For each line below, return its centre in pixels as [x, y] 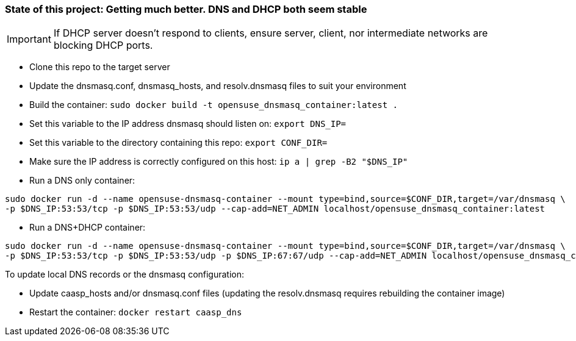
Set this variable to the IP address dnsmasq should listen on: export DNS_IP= [188, 124]
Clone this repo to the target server [100, 67]
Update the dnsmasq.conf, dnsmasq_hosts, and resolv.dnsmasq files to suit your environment [218, 86]
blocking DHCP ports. [103, 45]
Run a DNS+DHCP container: [88, 228]
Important [29, 39]
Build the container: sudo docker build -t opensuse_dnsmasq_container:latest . [214, 105]
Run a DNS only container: [82, 181]
